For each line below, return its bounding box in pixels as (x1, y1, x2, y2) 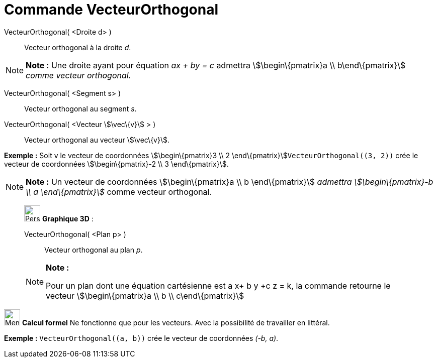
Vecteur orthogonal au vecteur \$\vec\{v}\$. (24, 135, 170, 144)
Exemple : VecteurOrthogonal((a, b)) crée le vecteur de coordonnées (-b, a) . (4, 333, 279, 342)
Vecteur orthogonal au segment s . (24, 104, 137, 113)
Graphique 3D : (42, 214, 94, 223)
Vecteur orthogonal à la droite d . (24, 43, 131, 52)
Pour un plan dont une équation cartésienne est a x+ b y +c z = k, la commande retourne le (46, 280, 391, 291)
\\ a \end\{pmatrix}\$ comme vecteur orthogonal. (26, 186, 212, 197)
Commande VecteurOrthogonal (4, 1, 219, 18)
